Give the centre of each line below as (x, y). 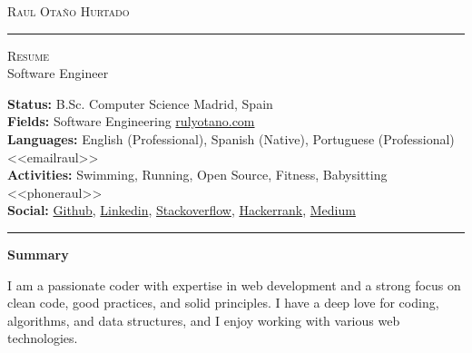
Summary (38, 254)
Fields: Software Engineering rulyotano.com (131, 121)
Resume (29, 55)
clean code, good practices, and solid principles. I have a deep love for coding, (223, 303)
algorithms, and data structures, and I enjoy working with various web (204, 320)
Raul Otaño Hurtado (69, 11)
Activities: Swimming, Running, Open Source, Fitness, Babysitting (197, 175)
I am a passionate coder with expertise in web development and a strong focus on (234, 284)
